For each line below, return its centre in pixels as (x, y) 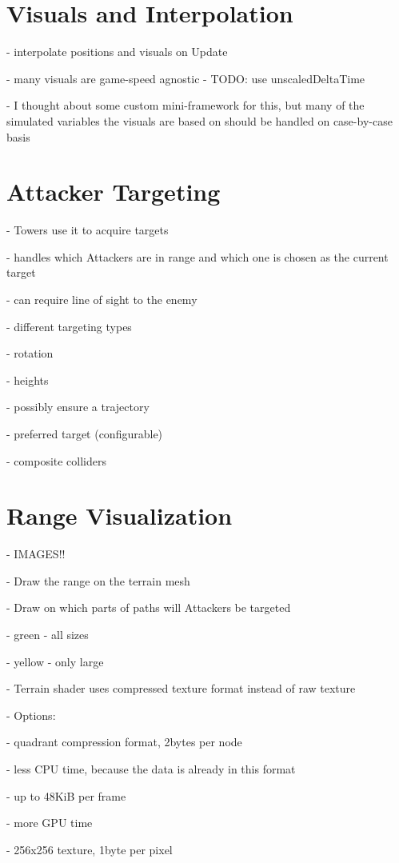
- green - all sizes (48, 635)
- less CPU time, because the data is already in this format (151, 769)
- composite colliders (57, 460)
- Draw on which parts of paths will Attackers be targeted (149, 607)
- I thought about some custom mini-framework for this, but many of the (186, 105)
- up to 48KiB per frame (66, 795)
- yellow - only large (55, 661)
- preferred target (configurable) (85, 433)
